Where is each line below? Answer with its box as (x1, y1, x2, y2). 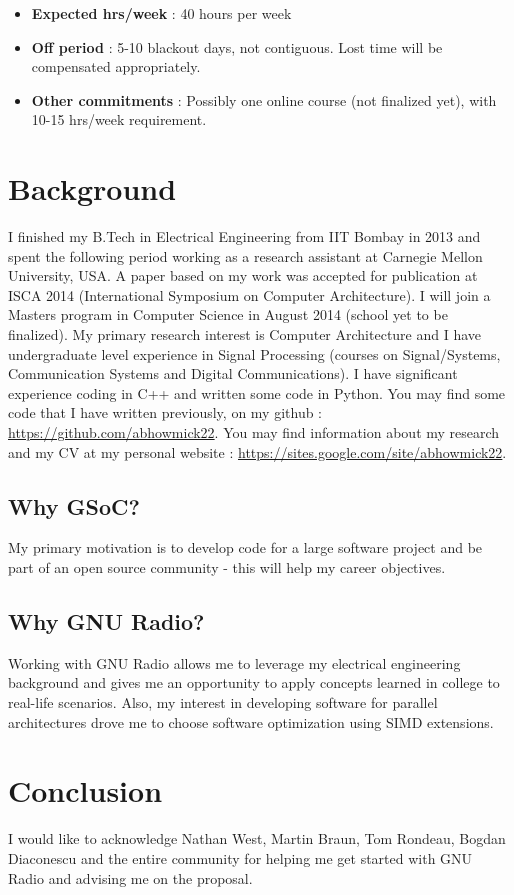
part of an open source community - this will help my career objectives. (8, 557, 446, 578)
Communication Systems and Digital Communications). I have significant (8, 363, 458, 384)
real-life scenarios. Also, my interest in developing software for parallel (8, 692, 438, 712)
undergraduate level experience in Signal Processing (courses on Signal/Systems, (8, 343, 501, 364)
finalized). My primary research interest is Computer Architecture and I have (8, 324, 482, 345)
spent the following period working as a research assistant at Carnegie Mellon (8, 245, 483, 266)
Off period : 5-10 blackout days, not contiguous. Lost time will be (31, 36, 443, 57)
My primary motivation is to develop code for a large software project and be (8, 537, 483, 558)
